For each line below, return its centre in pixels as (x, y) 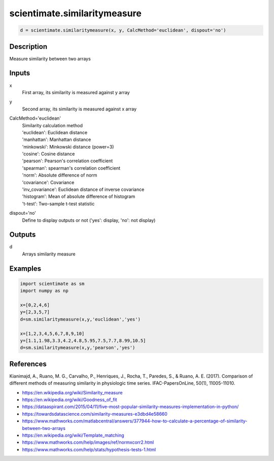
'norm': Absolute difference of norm (60, 175)
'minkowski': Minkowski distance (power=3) (68, 147)
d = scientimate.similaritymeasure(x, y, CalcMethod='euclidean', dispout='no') (123, 30)
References (28, 364)
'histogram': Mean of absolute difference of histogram (79, 196)
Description (28, 47)
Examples (25, 268)
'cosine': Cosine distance (48, 154)
